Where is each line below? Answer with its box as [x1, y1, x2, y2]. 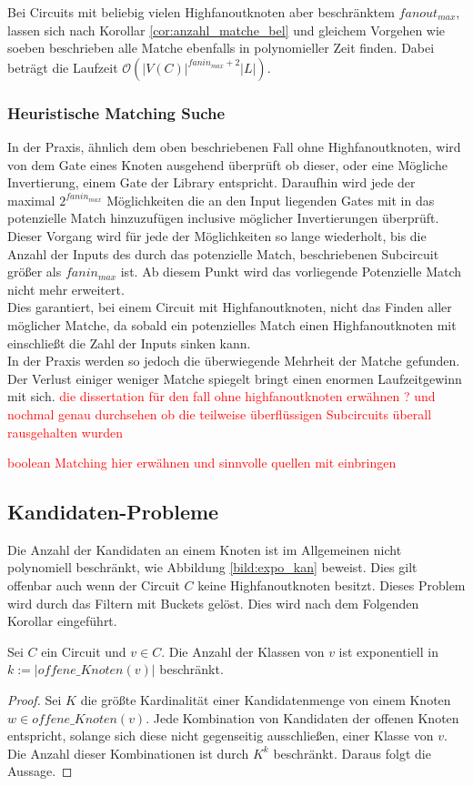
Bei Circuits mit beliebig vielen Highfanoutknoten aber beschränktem [7, 3, 395, 21]
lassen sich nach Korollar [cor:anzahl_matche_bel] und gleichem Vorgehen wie [7, 20, 446, 39]
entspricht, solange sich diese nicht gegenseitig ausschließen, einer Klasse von [7, 726, 434, 745]
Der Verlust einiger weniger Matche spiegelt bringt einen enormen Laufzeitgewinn [7, 368, 462, 388]
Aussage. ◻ [7, 761, 73, 781]
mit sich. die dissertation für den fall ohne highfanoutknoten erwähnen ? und [7, 387, 436, 406]
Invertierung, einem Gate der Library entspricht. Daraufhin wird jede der [7, 173, 416, 192]
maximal [7, 190, 55, 209]
